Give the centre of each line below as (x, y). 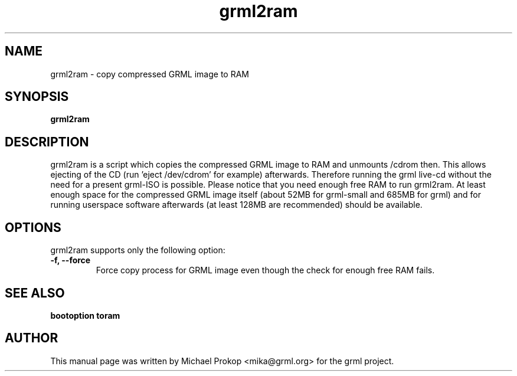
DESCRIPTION (47, 142)
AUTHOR (32, 338)
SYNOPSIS (37, 97)
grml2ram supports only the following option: (138, 250)
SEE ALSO (35, 293)
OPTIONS (33, 227)
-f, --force (71, 260)
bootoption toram (85, 315)
